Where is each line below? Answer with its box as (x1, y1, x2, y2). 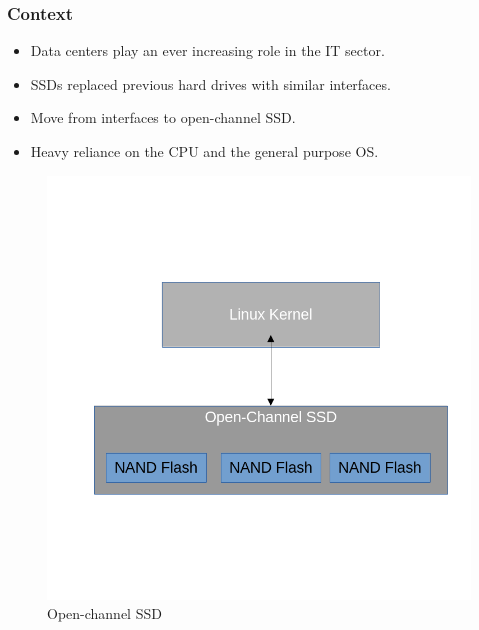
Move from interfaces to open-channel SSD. (30, 107, 296, 128)
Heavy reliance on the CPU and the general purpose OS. (30, 141, 379, 161)
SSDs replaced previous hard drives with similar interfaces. (30, 73, 391, 94)
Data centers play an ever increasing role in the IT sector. (30, 40, 385, 61)
